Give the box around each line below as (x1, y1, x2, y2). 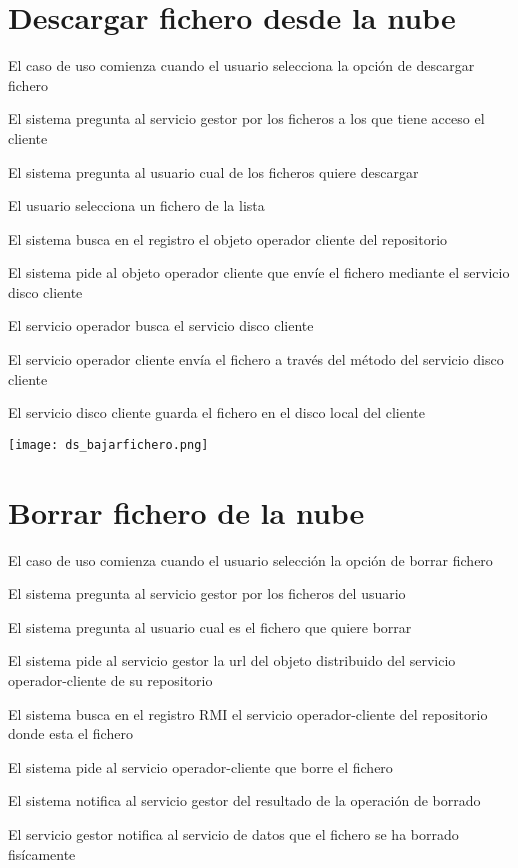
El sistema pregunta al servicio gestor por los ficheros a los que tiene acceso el (8, 108, 485, 129)
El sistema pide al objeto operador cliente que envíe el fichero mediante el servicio (8, 262, 510, 283)
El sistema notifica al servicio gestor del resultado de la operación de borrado (8, 790, 481, 811)
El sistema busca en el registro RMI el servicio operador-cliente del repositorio (8, 703, 488, 724)
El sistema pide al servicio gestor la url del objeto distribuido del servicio (8, 650, 456, 671)
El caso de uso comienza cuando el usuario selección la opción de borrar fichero (8, 549, 493, 570)
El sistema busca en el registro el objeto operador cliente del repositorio (8, 228, 448, 249)
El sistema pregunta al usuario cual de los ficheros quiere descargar (8, 161, 419, 182)
